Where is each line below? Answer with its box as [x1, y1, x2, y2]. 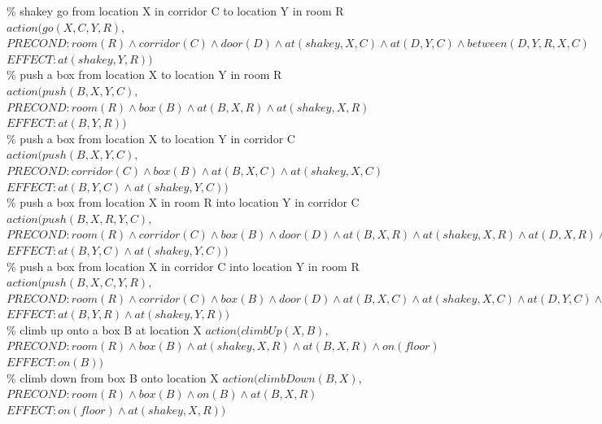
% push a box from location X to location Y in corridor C [7, 129, 295, 146]
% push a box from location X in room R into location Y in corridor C [7, 194, 360, 211]
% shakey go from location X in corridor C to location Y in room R [7, 2, 344, 19]
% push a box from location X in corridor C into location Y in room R [7, 257, 360, 274]
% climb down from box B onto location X [7, 369, 219, 386]
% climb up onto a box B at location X [7, 321, 202, 338]
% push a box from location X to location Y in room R [7, 66, 282, 83]
